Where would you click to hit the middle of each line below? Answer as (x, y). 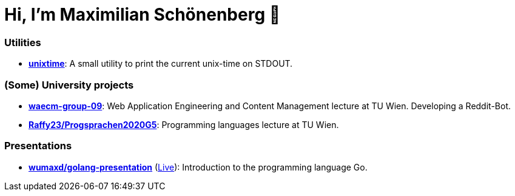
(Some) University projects (69, 85)
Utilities (23, 42)
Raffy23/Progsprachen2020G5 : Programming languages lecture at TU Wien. (184, 124)
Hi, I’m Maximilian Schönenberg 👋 (143, 15)
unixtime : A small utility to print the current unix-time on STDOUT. (161, 64)
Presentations (38, 146)
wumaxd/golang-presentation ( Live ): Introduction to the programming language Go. (198, 167)
